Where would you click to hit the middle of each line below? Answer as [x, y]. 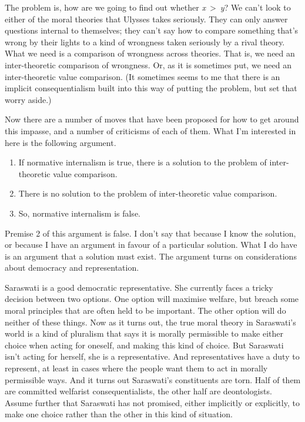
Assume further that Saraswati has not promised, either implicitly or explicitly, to [152, 402]
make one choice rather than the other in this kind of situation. [119, 414]
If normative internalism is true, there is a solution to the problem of [143, 162]
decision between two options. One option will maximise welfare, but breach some [152, 299]
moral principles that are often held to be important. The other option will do [145, 310]
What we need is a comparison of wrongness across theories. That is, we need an [150, 53]
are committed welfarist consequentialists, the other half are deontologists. [138, 391]
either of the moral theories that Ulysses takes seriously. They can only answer [146, 19]
